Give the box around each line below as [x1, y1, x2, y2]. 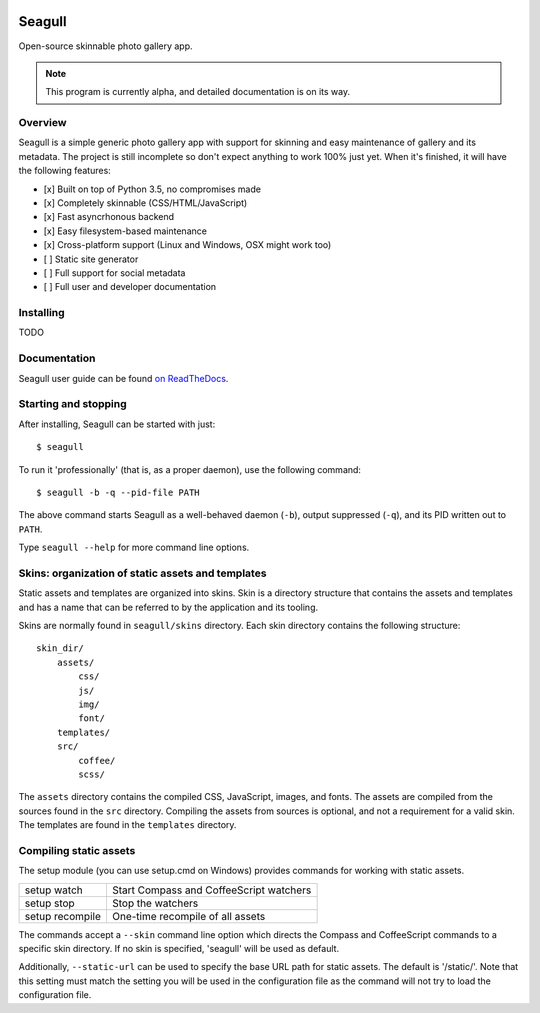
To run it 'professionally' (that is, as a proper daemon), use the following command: [18, 463, 362, 475]
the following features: [18, 165, 112, 177]
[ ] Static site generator [43, 253, 139, 265]
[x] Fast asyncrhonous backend [43, 211, 175, 223]
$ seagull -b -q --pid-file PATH [36, 486, 200, 498]
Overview [18, 116, 67, 130]
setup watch [24, 883, 84, 897]
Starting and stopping [18, 397, 127, 411]
